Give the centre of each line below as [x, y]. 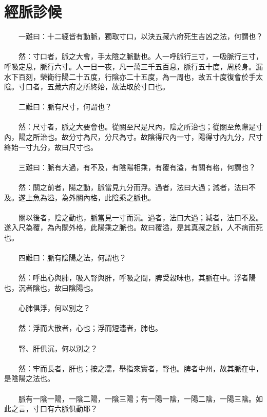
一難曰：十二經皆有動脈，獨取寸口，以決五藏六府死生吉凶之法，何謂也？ [140, 36]
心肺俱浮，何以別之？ [54, 308]
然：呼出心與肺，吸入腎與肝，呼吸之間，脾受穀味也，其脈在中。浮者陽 [137, 278]
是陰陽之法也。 [29, 378]
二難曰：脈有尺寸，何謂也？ [65, 107]
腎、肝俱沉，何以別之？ [58, 348]
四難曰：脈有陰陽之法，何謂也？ [72, 258]
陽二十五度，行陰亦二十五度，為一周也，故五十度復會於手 [158, 76]
